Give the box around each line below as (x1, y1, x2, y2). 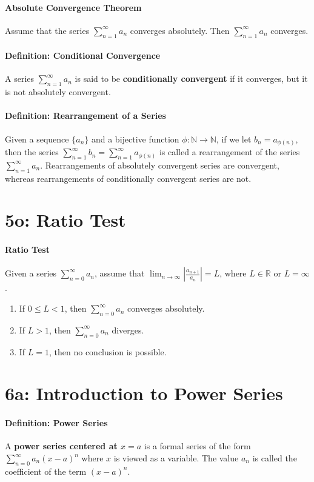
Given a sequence (5, 132, 69, 145)
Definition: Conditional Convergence (5, 49, 161, 62)
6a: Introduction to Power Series (5, 381, 283, 406)
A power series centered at (5, 440, 118, 452)
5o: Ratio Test (5, 207, 126, 232)
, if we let (216, 132, 252, 145)
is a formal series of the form (144, 440, 251, 452)
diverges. (112, 323, 144, 336)
